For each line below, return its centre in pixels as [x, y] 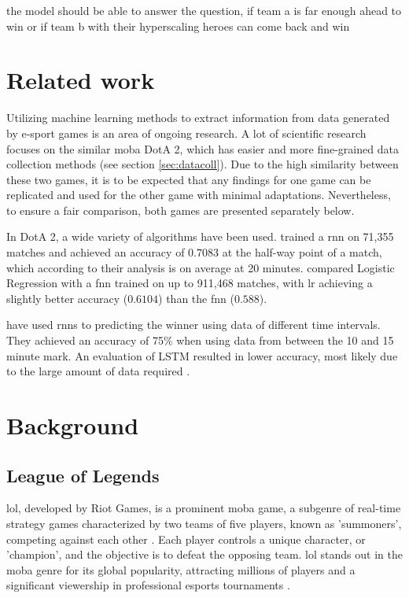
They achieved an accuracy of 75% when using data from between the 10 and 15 [200, 340]
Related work [81, 80]
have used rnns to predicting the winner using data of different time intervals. [193, 325]
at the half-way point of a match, [302, 252]
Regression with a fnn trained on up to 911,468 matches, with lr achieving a [190, 283]
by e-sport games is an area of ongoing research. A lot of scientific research [186, 133]
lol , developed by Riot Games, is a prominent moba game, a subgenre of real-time [204, 508]
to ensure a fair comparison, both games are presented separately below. [181, 210]
